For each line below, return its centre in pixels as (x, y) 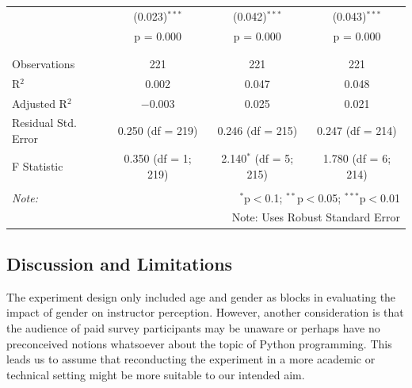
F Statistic (38, 165)
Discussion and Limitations (120, 263)
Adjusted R (40, 103)
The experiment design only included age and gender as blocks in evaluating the (201, 296)
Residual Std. (44, 123)
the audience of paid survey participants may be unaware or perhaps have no (193, 327)
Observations (44, 63)
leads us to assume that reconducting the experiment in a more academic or (191, 359)
